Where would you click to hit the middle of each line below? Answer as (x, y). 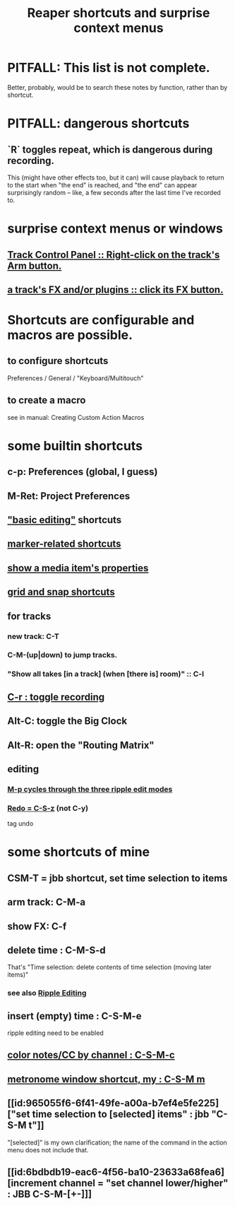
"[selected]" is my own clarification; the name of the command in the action (117, 1142)
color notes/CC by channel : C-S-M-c (91, 1055)
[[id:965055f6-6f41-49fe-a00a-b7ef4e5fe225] (113, 1103)
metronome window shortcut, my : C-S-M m (106, 1079)
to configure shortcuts (58, 361)
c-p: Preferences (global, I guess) (83, 472)
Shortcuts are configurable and (101, 320)
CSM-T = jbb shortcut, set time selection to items (117, 878)
